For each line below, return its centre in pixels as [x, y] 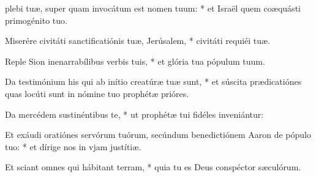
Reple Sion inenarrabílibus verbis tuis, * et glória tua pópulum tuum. [135, 61]
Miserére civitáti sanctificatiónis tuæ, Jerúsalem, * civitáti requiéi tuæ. [138, 41]
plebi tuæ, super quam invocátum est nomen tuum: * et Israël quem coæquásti [153, 8]
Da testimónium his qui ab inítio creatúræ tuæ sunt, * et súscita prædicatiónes [153, 81]
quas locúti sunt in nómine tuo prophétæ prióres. [97, 93]
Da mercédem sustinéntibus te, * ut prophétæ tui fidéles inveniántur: [134, 114]
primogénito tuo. [36, 20]
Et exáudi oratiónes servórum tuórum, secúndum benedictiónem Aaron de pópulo [158, 135]
